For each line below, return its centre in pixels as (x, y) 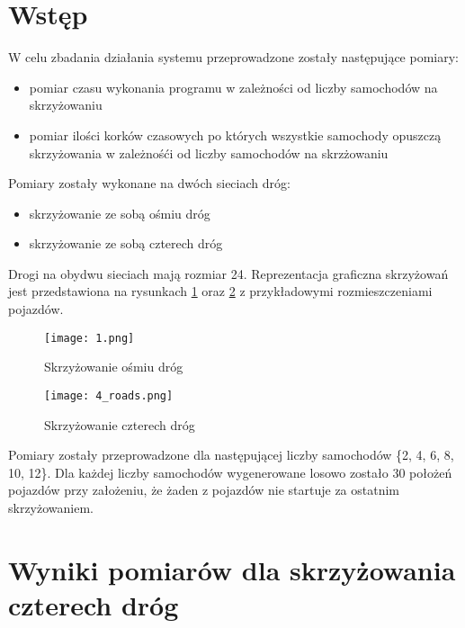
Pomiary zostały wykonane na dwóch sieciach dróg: (149, 183)
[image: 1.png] (89, 338)
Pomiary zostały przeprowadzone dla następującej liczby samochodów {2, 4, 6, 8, (231, 455)
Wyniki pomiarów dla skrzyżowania (232, 569)
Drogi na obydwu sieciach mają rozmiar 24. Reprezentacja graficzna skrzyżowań (228, 273)
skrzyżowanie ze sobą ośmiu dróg (120, 213)
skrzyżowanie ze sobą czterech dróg (126, 243)
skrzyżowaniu (66, 105)
